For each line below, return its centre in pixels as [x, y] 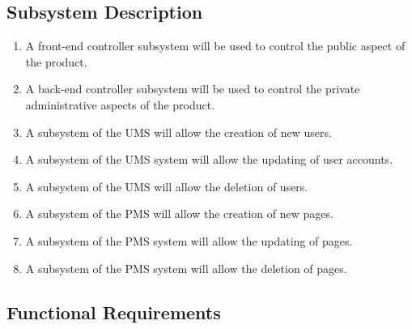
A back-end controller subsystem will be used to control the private [193, 89]
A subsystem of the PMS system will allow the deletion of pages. [186, 268]
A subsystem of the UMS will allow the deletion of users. [167, 186]
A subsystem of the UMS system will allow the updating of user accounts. [209, 159]
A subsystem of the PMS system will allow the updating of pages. [189, 240]
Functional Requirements [114, 312]
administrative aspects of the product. [120, 104]
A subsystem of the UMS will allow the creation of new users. [178, 132]
